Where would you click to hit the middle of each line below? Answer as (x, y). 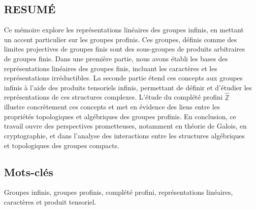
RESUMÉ (30, 9)
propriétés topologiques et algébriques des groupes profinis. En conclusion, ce (120, 116)
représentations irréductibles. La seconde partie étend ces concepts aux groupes (124, 78)
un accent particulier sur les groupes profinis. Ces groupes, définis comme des (121, 39)
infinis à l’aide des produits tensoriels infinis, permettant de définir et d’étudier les (128, 87)
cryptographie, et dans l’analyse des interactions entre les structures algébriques (124, 135)
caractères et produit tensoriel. (50, 201)
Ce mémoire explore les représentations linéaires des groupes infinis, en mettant (124, 30)
